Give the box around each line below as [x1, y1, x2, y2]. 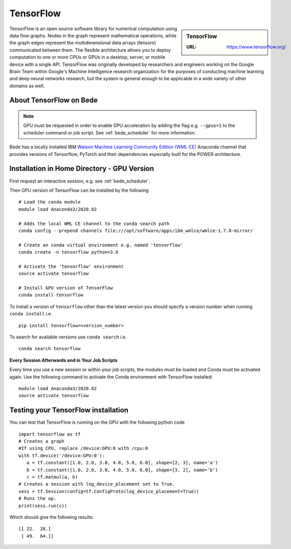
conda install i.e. [9, 311, 53, 317]
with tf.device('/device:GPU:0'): [18, 452, 105, 459]
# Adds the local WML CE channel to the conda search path [18, 220, 170, 226]
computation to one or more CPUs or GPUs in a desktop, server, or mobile [9, 54, 166, 60]
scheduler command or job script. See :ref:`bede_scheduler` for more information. [23, 129, 196, 135]
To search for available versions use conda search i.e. [9, 334, 127, 340]
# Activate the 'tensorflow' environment [18, 263, 124, 269]
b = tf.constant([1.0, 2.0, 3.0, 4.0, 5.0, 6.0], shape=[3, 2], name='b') [26, 467, 218, 473]
